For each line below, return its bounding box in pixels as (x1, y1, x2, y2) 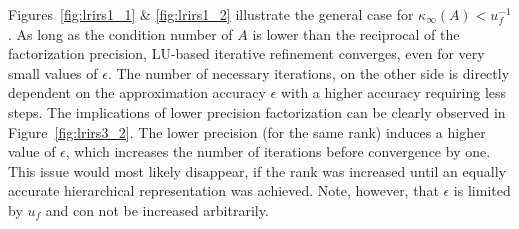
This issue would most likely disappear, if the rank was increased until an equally (8, 160, 507, 181)
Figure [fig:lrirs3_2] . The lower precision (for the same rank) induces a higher (8, 121, 486, 142)
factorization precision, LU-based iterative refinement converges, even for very (8, 43, 485, 64)
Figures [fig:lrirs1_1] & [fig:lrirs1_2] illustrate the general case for (8, 4, 414, 24)
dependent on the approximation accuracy (8, 82, 266, 103)
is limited (453, 180, 511, 201)
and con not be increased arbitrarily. (45, 199, 269, 220)
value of (8, 141, 56, 162)
